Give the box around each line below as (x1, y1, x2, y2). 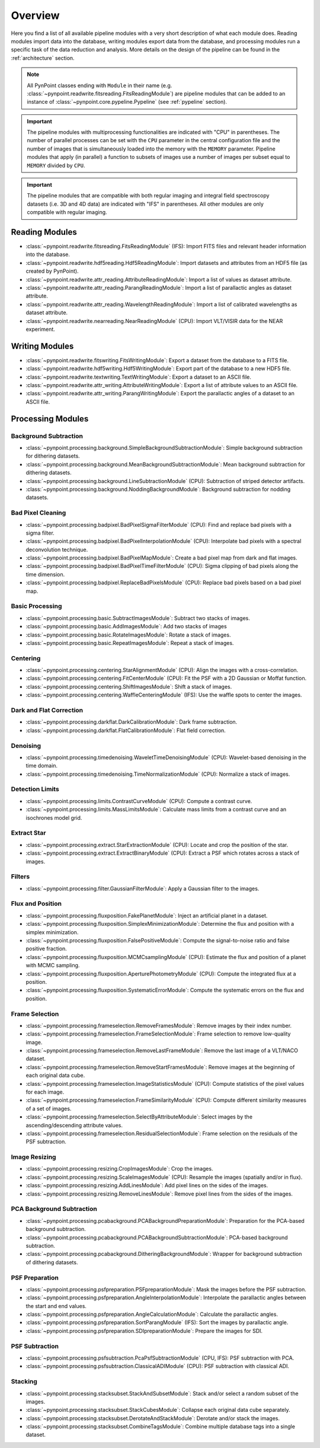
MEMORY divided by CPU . (27, 162, 85, 169)
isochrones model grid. (25, 814, 82, 821)
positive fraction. (25, 945, 68, 952)
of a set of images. (25, 1105, 72, 1112)
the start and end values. (25, 1302, 87, 1309)
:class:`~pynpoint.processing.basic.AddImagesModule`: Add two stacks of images (25, 623, 228, 630)
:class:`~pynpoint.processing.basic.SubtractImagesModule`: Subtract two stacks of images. (25, 614, 250, 622)
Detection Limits (11, 785, 59, 794)
